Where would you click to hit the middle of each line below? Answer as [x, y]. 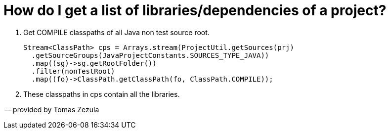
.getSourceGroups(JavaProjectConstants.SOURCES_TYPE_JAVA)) [150, 55]
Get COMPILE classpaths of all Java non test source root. [116, 32]
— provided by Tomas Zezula [52, 109]
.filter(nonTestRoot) [73, 71]
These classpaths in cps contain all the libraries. [102, 94]
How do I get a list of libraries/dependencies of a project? [195, 10]
